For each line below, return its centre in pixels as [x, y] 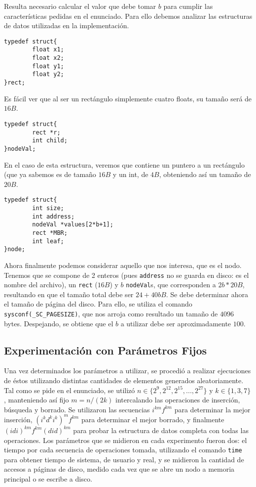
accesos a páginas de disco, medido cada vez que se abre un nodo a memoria [119, 469]
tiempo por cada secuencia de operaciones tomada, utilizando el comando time [123, 450]
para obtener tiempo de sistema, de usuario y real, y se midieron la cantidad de [124, 459]
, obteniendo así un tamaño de [205, 174]
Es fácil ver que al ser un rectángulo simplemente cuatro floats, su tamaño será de [128, 98]
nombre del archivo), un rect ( [51, 285]
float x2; [48, 58]
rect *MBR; [50, 233]
